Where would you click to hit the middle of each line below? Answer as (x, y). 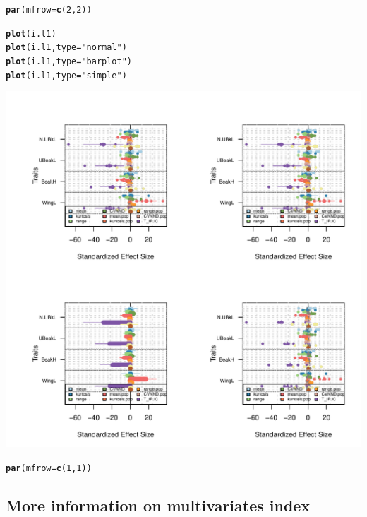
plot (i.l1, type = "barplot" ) (69, 61)
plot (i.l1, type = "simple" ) (66, 75)
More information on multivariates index (158, 505)
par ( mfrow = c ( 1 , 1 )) (49, 468)
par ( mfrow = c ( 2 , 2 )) (49, 10)
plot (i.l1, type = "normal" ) (66, 48)
